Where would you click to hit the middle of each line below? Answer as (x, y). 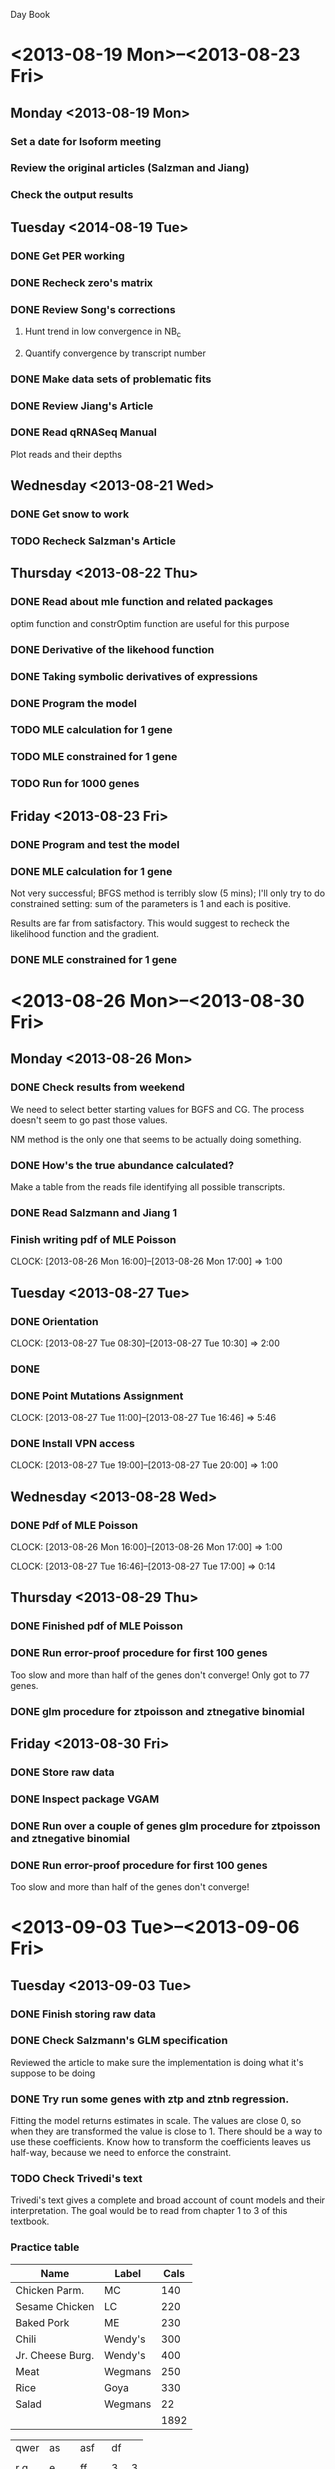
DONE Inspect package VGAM (85, 1799)
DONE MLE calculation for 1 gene (91, 871)
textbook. (30, 2221)
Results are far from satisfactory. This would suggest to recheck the (150, 923)
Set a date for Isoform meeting (86, 141)
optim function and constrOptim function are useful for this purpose (150, 623)
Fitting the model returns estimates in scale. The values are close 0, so (156, 2121)
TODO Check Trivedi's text (76, 2179)
